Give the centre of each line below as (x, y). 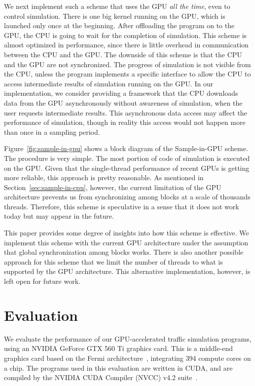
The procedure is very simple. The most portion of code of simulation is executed (127, 158)
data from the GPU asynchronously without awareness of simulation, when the (123, 102)
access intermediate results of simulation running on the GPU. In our (109, 83)
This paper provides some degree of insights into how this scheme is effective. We (127, 233)
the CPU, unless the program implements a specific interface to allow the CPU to (127, 74)
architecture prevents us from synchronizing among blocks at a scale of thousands (127, 197)
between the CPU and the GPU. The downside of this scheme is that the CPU (123, 54)
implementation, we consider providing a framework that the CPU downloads (121, 93)
